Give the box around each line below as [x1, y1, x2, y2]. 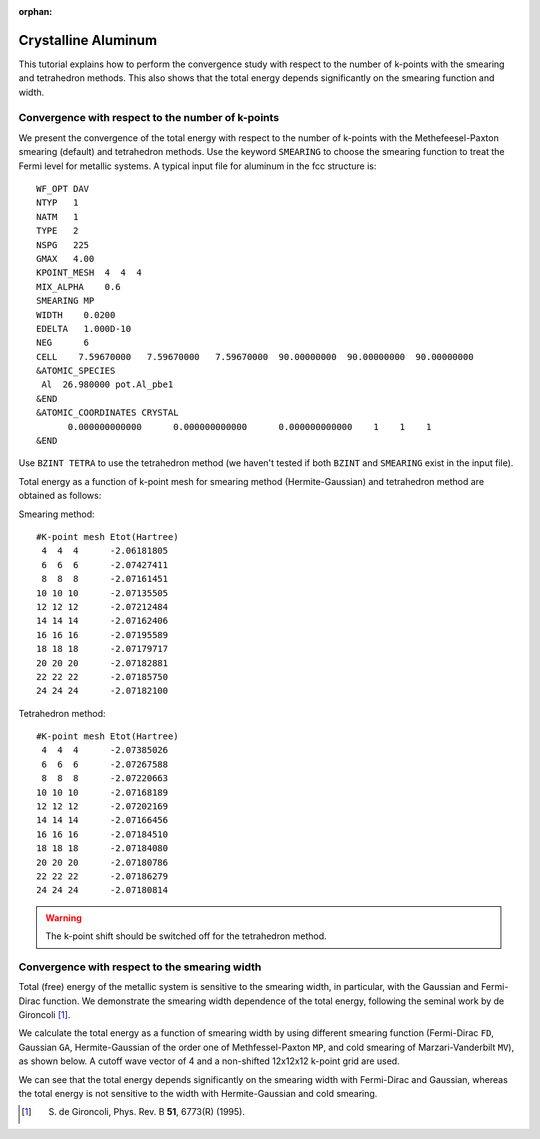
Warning [45, 911, 82, 924]
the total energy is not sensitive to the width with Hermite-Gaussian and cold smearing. [18, 1088, 378, 1100]
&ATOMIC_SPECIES [36, 365, 116, 377]
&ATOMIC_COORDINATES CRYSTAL [36, 407, 179, 419]
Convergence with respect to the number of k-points [18, 111, 280, 125]
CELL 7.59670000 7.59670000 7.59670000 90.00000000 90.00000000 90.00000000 [36, 351, 474, 362]
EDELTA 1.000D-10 [36, 323, 132, 334]
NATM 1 [36, 211, 79, 222]
